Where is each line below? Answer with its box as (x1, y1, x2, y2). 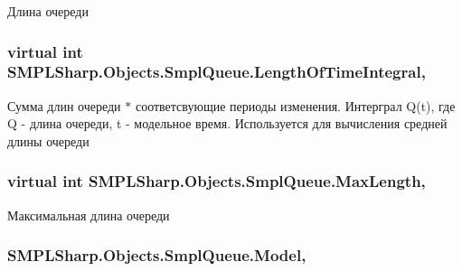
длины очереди (7, 131, 90, 150)
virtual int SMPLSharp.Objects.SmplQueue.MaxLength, (7, 170, 426, 192)
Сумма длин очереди (7, 96, 121, 115)
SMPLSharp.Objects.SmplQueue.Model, (7, 244, 306, 266)
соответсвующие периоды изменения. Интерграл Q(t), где (135, 96, 456, 115)
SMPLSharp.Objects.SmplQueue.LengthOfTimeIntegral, (7, 61, 426, 83)
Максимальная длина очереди (7, 205, 170, 224)
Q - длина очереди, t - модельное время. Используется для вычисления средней (7, 114, 448, 133)
